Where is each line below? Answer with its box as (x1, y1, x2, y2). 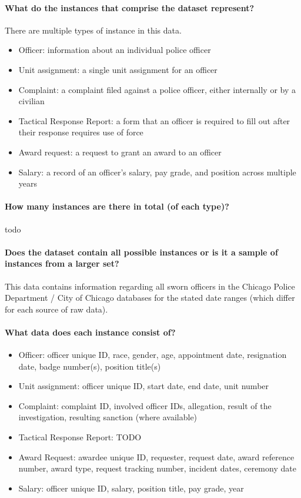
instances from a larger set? (5, 257, 119, 270)
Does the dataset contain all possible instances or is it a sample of (5, 245, 278, 258)
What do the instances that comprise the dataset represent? (5, 1, 255, 14)
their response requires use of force (18, 126, 143, 138)
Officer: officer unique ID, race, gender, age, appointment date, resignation (18, 348, 287, 361)
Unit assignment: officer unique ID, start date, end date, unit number (18, 380, 269, 392)
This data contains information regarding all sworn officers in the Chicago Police (5, 280, 295, 292)
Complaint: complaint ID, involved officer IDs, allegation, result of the (18, 399, 272, 411)
